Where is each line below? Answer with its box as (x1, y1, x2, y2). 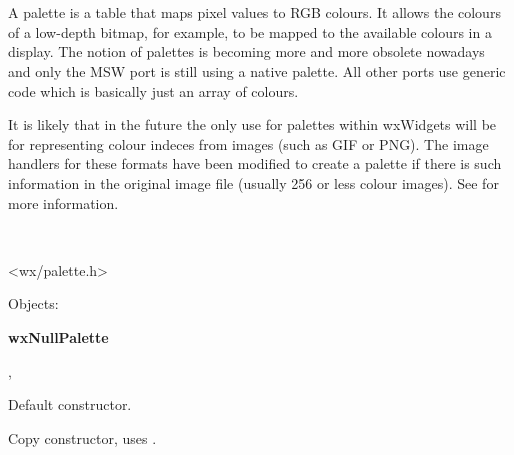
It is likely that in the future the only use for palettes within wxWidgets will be (8, 114, 497, 135)
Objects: (8, 293, 59, 314)
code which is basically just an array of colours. (8, 80, 299, 101)
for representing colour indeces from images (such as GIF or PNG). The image (8, 133, 489, 154)
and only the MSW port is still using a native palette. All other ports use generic (8, 60, 506, 81)
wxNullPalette (8, 326, 109, 347)
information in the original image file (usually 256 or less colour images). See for (8, 172, 499, 193)
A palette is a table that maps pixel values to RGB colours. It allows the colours (8, 2, 501, 23)
